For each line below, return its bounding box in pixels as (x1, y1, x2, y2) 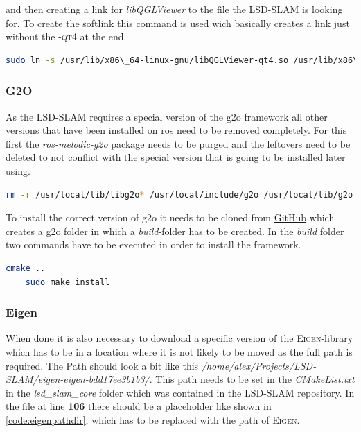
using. (6, 163, 30, 178)
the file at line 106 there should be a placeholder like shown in (6, 399, 272, 413)
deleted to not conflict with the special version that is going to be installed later (6, 150, 346, 164)
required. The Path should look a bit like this (6, 358, 199, 372)
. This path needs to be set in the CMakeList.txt (149, 372, 355, 386)
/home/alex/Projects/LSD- (201, 358, 317, 372)
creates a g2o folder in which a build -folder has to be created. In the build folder (6, 223, 344, 238)
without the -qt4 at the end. (6, 29, 127, 44)
